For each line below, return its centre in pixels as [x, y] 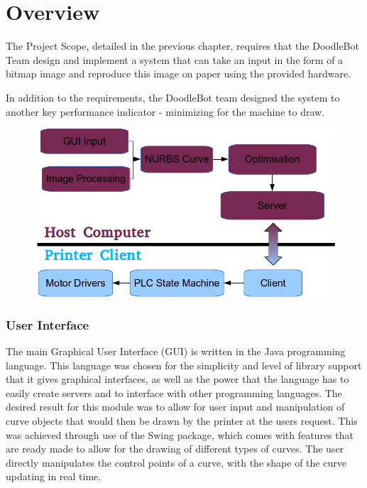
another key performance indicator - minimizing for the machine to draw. [165, 111]
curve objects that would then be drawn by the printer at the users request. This [182, 420]
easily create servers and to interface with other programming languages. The [174, 392]
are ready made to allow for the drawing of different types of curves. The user [175, 449]
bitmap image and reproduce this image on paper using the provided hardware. [179, 74]
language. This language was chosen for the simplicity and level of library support [184, 365]
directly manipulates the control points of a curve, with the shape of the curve [176, 462]
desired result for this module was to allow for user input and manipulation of [175, 407]
